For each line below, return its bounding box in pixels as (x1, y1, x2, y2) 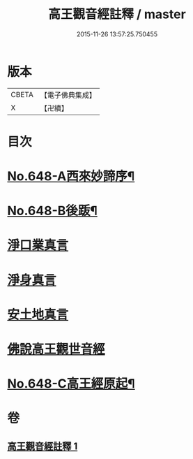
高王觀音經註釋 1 (7, 440, 78, 452)
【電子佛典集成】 (40, 90, 96, 100)
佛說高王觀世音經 (7, 342, 106, 357)
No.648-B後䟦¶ (7, 203, 98, 219)
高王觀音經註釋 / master (48, 6, 186, 22)
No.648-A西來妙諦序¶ (7, 168, 135, 184)
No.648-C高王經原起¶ (7, 376, 135, 392)
